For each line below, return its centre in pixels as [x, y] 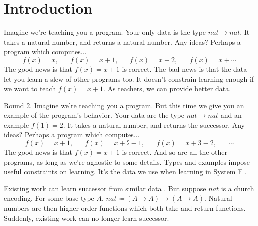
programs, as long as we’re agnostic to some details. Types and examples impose [127, 161]
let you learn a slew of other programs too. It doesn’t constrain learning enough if [129, 79]
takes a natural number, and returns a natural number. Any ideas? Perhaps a [122, 42]
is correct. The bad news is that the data [184, 69]
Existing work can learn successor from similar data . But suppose [105, 188]
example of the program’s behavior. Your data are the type [94, 115]
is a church [237, 188]
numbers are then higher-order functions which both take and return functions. [125, 208]
